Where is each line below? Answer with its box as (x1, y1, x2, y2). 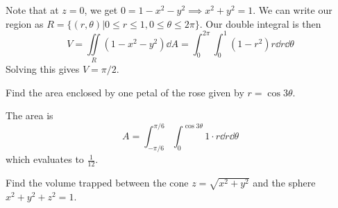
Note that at (6, 3, 59, 17)
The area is (6, 108, 53, 123)
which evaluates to (6, 152, 84, 166)
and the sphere (253, 175, 316, 189)
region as (6, 16, 44, 31)
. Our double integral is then (199, 16, 321, 31)
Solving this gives (6, 62, 80, 76)
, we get (84, 3, 118, 17)
